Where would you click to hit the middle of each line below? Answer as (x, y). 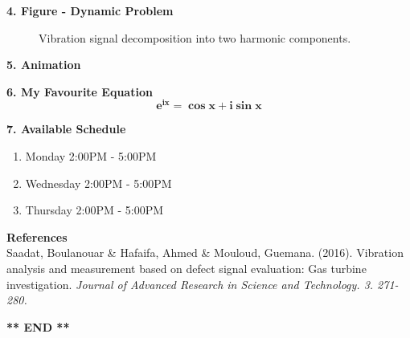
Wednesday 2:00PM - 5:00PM (98, 183)
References (37, 236)
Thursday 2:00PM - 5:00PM (94, 210)
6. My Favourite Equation (80, 91)
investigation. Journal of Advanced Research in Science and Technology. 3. (190, 284)
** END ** (38, 326)
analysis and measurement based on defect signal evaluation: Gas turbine (187, 269)
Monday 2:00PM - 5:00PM (91, 156)
